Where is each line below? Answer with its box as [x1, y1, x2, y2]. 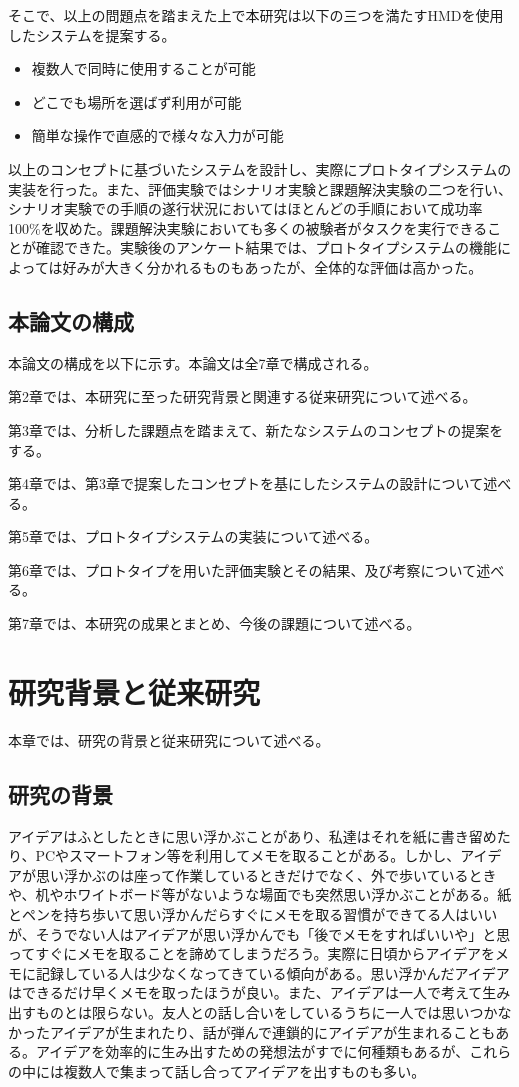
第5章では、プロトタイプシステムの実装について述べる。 [8, 526, 379, 547]
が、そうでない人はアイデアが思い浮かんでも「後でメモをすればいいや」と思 [8, 923, 511, 944]
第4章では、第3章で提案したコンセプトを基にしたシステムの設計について [8, 473, 484, 494]
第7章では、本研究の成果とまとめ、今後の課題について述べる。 [8, 613, 421, 634]
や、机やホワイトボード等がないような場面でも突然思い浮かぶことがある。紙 [8, 884, 512, 905]
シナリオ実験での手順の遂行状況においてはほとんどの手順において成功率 [8, 198, 483, 219]
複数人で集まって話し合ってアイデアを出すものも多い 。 [63, 1060, 426, 1081]
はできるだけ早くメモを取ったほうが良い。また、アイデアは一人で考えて [8, 982, 483, 1003]
